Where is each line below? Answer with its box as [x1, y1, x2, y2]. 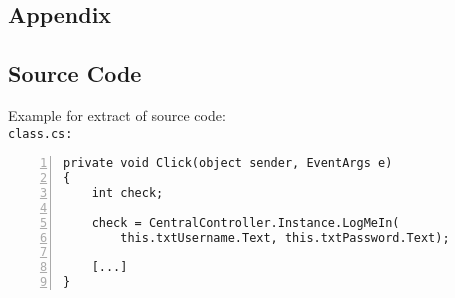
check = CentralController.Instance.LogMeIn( [91, 215, 400, 230]
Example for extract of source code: [8, 104, 226, 125]
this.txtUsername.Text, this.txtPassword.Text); [120, 230, 450, 245]
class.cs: [8, 126, 73, 141]
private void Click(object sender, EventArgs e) [63, 156, 393, 171]
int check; [91, 185, 164, 200]
